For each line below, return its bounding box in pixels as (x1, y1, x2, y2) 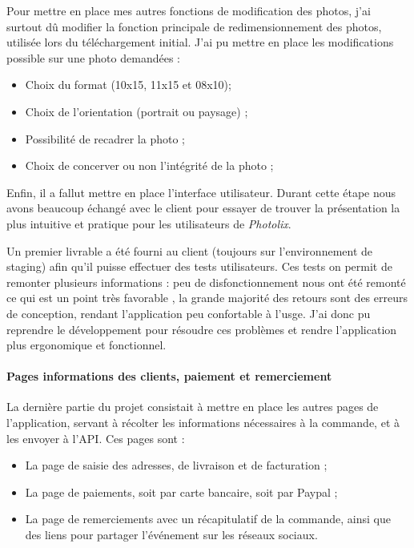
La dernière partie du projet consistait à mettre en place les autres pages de (6, 398, 379, 415)
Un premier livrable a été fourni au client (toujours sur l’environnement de (6, 242, 373, 259)
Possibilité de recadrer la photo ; (25, 130, 185, 147)
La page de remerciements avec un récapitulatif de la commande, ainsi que (25, 510, 391, 527)
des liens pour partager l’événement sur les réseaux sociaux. (25, 526, 318, 543)
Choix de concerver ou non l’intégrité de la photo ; (25, 157, 274, 174)
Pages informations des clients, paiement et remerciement (6, 368, 332, 385)
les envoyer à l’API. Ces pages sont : (6, 429, 185, 446)
